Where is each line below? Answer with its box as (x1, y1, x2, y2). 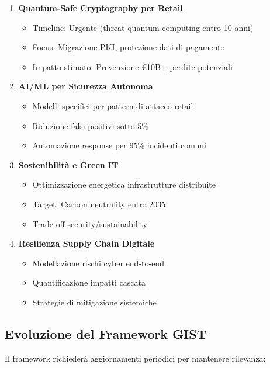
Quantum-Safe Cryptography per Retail (18, 2, 183, 13)
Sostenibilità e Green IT (18, 158, 119, 171)
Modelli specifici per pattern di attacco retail (32, 99, 193, 112)
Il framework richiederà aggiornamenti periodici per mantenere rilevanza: (5, 352, 266, 364)
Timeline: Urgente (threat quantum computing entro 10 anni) (32, 21, 254, 33)
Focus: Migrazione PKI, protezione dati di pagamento (32, 41, 225, 53)
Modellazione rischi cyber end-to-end (32, 256, 164, 269)
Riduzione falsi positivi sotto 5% (32, 119, 148, 131)
